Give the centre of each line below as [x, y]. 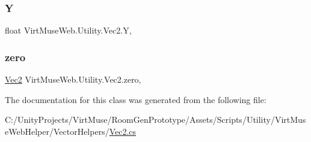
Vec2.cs [123, 131]
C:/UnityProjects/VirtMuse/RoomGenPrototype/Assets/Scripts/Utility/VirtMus [155, 120]
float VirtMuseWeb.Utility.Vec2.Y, [68, 30]
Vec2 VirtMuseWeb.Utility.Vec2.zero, [73, 79]
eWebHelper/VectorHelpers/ [57, 131]
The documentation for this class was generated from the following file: [136, 99]
